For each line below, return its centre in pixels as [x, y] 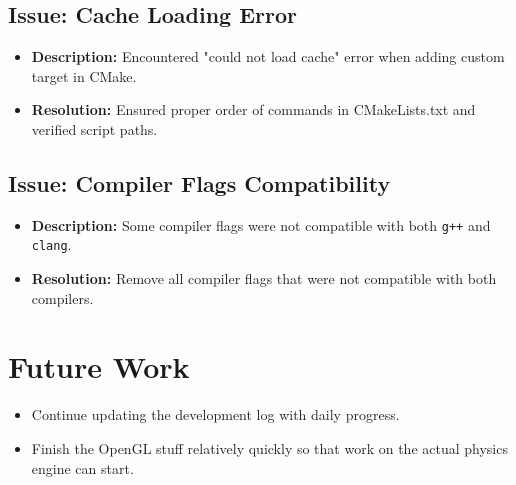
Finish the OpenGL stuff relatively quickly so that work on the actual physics [269, 448]
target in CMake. [84, 75]
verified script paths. [94, 128]
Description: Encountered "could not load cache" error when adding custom [268, 56]
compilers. [62, 297]
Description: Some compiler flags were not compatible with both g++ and [261, 224]
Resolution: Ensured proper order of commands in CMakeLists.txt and [253, 109]
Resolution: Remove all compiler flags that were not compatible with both [264, 278]
